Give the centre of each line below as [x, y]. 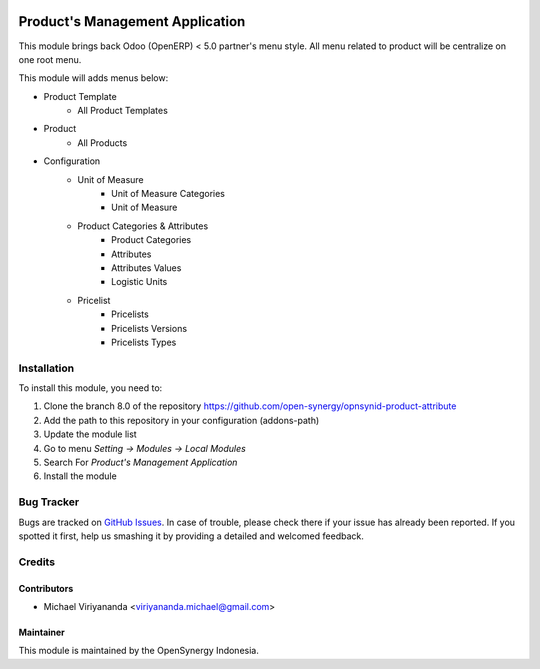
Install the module [80, 476]
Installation [46, 368]
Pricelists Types [144, 342]
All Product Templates [123, 111]
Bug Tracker [49, 502]
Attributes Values [146, 267]
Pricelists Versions [149, 328]
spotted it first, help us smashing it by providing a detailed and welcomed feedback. [191, 536]
